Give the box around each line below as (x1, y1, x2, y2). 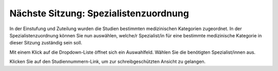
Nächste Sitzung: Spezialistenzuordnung (9, 8, 189, 19)
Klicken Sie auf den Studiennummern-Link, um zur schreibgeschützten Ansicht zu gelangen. (9, 59, 206, 65)
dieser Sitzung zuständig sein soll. (9, 40, 82, 46)
